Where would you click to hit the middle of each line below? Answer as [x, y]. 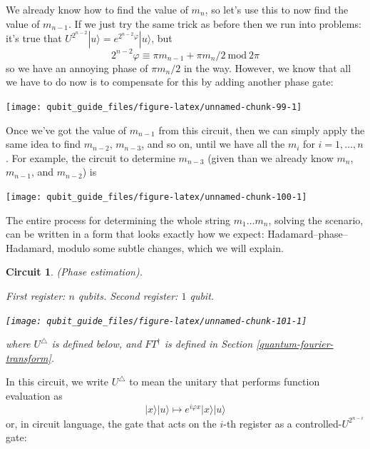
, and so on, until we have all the [213, 144]
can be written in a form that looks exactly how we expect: [135, 234]
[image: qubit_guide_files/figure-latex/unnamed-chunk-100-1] [156, 197]
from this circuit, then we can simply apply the [262, 130]
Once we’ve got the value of [66, 130]
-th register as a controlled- [283, 423]
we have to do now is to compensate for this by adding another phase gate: [170, 82]
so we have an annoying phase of [77, 67]
